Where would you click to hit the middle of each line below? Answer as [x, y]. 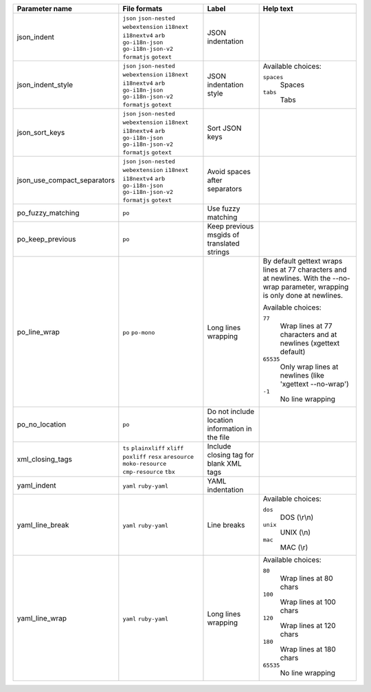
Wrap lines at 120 [308, 626]
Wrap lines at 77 [306, 326]
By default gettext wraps [303, 261]
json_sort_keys [41, 132]
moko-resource [145, 463]
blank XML [224, 463]
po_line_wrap [38, 332]
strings [218, 252]
